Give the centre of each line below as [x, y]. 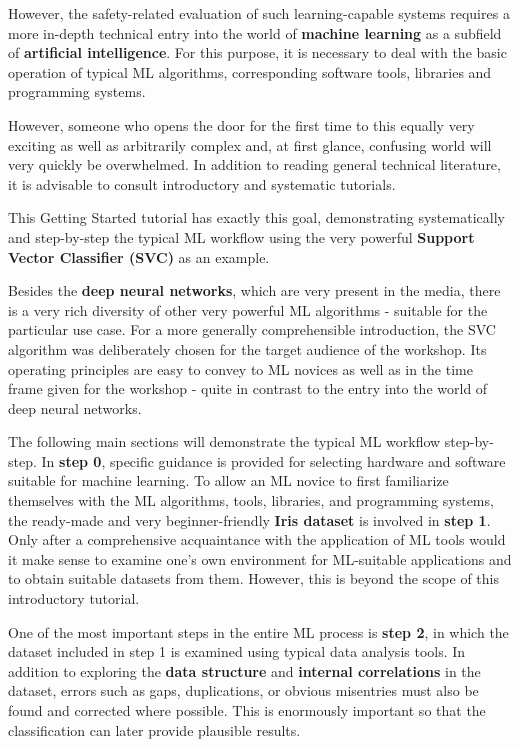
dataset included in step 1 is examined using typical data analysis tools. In [237, 651]
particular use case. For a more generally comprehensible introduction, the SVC [252, 329]
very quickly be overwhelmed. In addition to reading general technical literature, [254, 164]
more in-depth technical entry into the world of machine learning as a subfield [255, 32]
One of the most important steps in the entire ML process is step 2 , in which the [258, 631]
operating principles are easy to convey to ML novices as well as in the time [240, 368]
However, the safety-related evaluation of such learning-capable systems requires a [259, 13]
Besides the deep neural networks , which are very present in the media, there [254, 290]
